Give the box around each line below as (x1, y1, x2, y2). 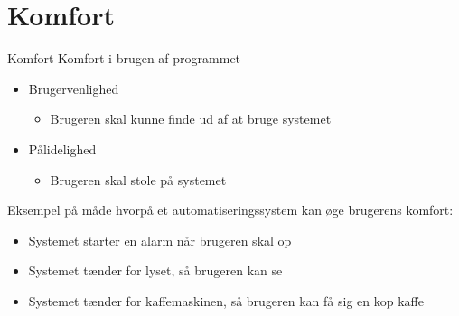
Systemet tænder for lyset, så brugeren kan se (28, 261, 283, 280)
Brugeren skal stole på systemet (50, 170, 227, 189)
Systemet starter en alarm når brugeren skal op (28, 230, 292, 249)
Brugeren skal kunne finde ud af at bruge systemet (50, 109, 332, 128)
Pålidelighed (28, 139, 97, 158)
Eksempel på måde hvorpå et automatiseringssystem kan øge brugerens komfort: (7, 200, 454, 219)
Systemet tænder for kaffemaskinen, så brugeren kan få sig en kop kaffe (28, 291, 424, 310)
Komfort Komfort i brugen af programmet (7, 49, 241, 68)
